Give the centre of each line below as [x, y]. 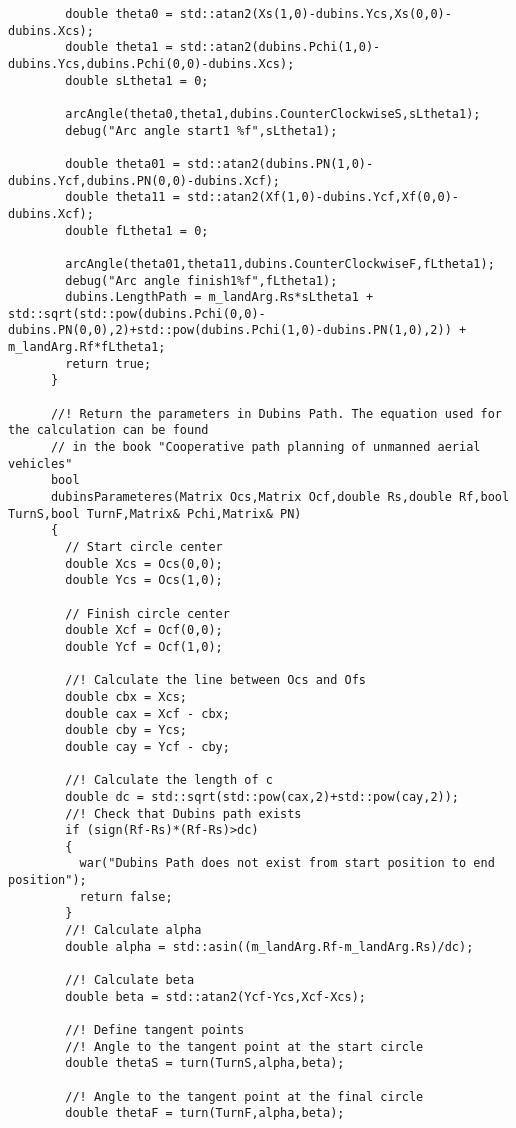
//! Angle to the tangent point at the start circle [244, 1046]
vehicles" [40, 463]
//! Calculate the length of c [169, 780]
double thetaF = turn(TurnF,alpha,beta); [205, 1113]
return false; [126, 896]
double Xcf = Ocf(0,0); [144, 630]
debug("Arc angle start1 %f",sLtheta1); [201, 130]
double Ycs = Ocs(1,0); [144, 580]
